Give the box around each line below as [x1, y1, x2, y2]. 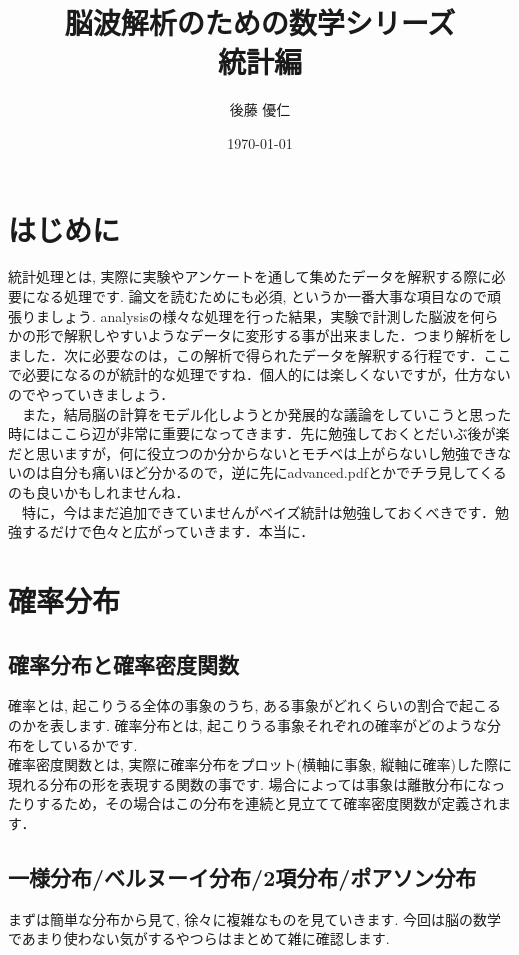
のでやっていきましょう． [8, 384, 175, 404]
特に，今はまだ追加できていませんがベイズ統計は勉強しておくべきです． [21, 501, 496, 522]
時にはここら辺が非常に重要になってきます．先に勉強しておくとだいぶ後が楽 [8, 423, 510, 444]
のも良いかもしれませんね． [8, 481, 190, 502]
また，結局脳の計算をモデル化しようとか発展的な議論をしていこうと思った [21, 403, 512, 424]
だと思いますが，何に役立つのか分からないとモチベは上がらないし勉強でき [8, 442, 498, 463]
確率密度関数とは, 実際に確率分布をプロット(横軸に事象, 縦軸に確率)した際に [8, 754, 512, 775]
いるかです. [63, 734, 138, 755]
